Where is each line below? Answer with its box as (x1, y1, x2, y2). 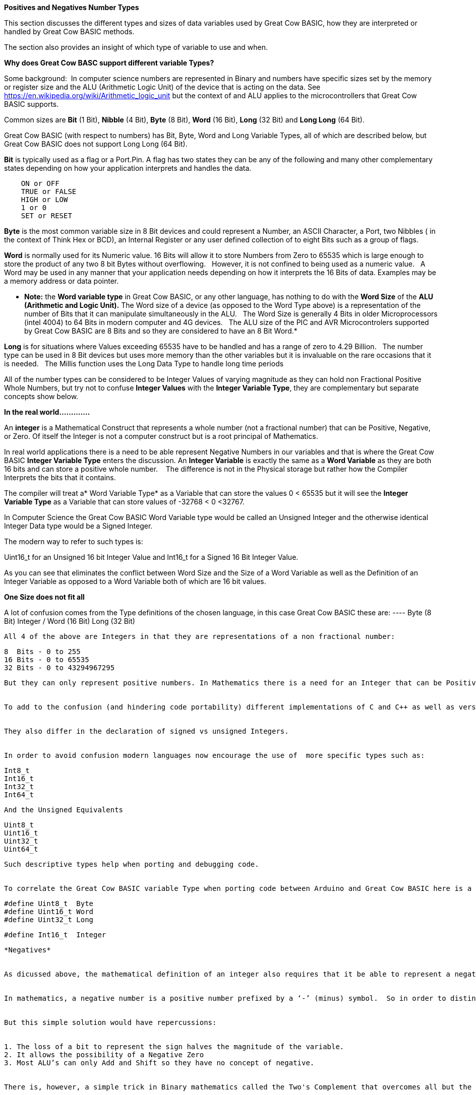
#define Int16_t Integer (4, 931, 106, 939)
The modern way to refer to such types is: (4, 537, 143, 546)
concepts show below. (4, 392, 79, 401)
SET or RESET (21, 212, 72, 220)
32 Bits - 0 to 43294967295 (4, 664, 115, 672)
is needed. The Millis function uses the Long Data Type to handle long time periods (4, 359, 284, 368)
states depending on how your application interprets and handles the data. (4, 164, 252, 172)
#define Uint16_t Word (4, 908, 94, 916)
